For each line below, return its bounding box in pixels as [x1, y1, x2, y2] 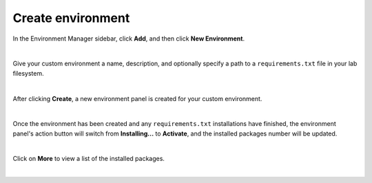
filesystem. [12, 69, 44, 77]
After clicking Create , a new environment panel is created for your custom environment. [12, 94, 262, 103]
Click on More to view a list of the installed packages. [12, 155, 165, 163]
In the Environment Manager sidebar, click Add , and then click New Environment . [12, 34, 245, 43]
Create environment [12, 10, 130, 25]
